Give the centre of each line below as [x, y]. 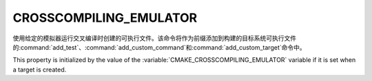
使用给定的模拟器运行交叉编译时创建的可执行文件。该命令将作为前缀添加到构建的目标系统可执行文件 [154, 38]
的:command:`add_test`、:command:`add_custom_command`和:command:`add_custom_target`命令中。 [159, 47]
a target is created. [40, 69]
